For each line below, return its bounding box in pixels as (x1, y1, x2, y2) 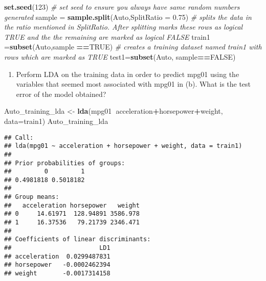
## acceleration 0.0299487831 (4, 252, 110, 260)
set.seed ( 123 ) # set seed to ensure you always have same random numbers (4, 2, 240, 12)
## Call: (4, 134, 34, 141)
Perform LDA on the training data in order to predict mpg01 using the (16, 68, 239, 79)
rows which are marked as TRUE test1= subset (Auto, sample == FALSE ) (4, 51, 236, 62)
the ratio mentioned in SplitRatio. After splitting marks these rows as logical (4, 21, 243, 32)
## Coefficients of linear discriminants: (4, 236, 151, 243)
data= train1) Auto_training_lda (4, 115, 108, 126)
